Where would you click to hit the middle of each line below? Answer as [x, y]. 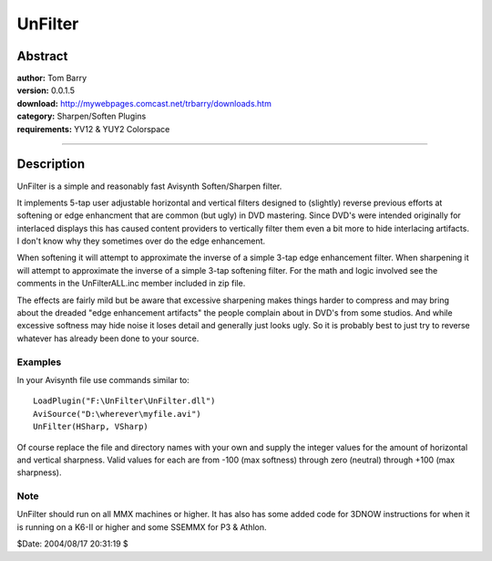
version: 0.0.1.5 [46, 90]
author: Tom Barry [52, 78]
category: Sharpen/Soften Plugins [82, 116]
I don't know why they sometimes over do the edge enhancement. [141, 241]
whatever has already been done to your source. [108, 338]
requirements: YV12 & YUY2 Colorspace [93, 129]
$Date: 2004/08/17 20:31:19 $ [72, 544]
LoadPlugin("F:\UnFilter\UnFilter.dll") [124, 401]
